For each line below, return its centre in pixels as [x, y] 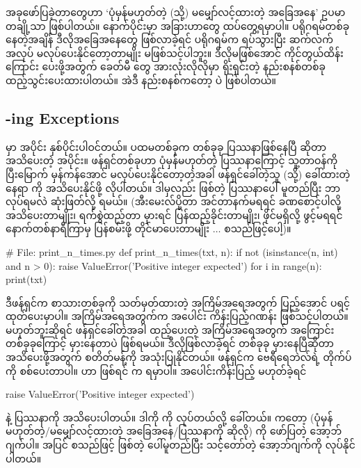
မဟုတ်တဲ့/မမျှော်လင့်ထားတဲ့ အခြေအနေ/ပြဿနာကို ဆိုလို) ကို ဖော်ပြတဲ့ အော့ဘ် [174, 431]
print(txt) [26, 279]
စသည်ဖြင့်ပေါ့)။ [258, 228]
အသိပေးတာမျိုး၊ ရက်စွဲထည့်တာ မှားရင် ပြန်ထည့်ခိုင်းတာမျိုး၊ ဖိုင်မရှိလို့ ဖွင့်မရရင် [174, 215]
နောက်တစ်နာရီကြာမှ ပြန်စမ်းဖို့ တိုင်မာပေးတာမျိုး [108, 228]
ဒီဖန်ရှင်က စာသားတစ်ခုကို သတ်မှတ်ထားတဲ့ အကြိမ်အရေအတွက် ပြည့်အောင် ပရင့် [178, 302]
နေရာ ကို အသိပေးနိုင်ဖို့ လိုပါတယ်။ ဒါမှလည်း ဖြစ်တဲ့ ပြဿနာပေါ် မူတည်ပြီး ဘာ [173, 187]
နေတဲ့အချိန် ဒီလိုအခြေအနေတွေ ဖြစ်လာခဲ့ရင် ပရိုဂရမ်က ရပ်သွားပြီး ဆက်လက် [169, 39]
